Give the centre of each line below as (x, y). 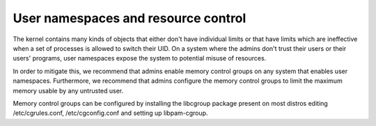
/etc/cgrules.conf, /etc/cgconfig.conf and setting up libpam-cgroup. (110, 113)
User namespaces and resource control (130, 18)
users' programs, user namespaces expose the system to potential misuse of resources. (140, 58)
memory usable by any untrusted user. (68, 90)
